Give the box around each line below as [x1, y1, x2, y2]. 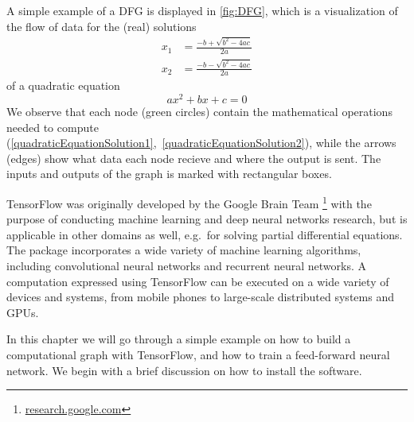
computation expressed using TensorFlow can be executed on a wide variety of [6, 273, 389, 289]
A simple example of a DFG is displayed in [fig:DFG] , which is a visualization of [6, 2, 398, 18]
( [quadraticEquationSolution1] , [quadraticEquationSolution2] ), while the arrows [6, 134, 396, 151]
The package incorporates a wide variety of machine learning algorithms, [6, 242, 361, 258]
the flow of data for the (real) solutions [6, 17, 197, 34]
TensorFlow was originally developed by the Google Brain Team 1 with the [6, 193, 372, 211]
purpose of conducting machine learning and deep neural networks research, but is [6, 211, 408, 227]
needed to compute [6, 118, 99, 135]
